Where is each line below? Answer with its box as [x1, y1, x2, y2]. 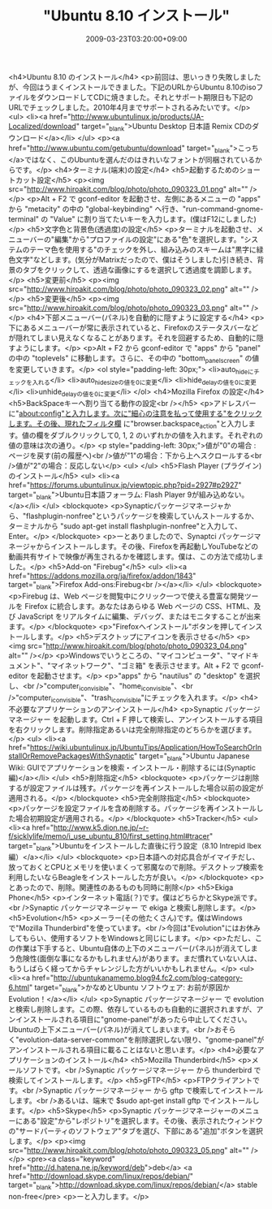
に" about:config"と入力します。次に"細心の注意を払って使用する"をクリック [8, 408, 262, 418]
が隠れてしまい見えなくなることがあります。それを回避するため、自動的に [8, 333, 257, 343]
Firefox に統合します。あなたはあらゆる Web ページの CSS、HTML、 [24, 602, 254, 611]
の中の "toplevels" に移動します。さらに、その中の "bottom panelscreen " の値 [8, 353, 260, 365]
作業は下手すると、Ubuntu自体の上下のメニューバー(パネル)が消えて [15, 943, 244, 953]
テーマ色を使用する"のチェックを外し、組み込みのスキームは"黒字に [29, 244, 257, 254]
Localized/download [8, 121, 77, 131]
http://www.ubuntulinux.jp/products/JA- [70, 111, 205, 121]
